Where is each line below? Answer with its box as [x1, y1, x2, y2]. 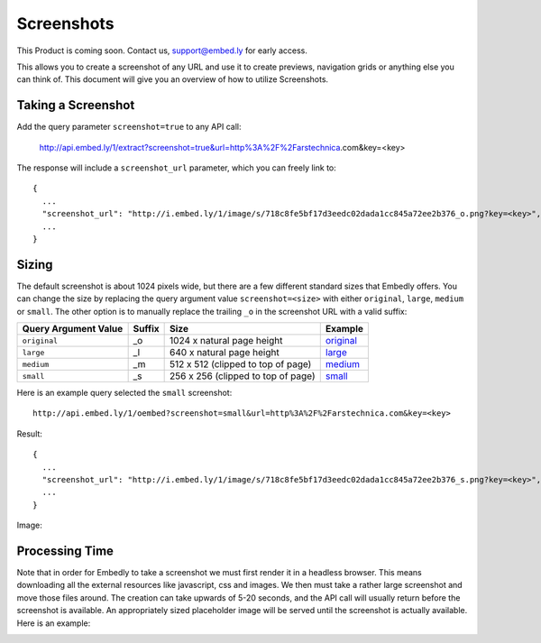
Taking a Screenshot [16, 97, 135, 113]
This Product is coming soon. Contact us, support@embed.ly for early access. [16, 45, 308, 56]
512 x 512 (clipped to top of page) [170, 358, 312, 371]
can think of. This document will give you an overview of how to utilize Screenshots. [16, 74, 329, 85]
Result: [16, 428, 42, 439]
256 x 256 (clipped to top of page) [170, 370, 316, 382]
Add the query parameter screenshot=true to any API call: [16, 122, 242, 133]
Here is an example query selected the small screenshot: [16, 388, 233, 399]
